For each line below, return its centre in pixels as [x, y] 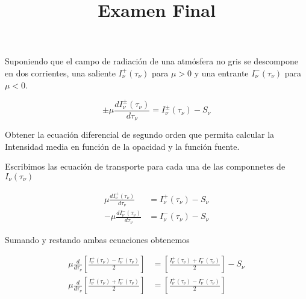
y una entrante [221, 72]
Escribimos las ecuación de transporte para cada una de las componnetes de [145, 166]
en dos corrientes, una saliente [60, 72]
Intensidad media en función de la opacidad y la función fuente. [122, 146]
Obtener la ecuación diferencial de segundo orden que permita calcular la [140, 134]
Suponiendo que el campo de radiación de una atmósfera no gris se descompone [151, 61]
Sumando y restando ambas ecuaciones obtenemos [97, 239]
